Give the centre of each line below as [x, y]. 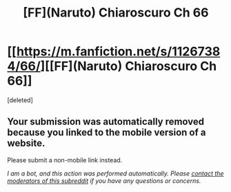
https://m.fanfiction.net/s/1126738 [118, 51]
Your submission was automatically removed [106, 122]
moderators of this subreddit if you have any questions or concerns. [104, 180]
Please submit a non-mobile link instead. [65, 160]
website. [26, 143]
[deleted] [20, 100]
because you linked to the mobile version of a [107, 133]
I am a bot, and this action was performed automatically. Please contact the [115, 173]
